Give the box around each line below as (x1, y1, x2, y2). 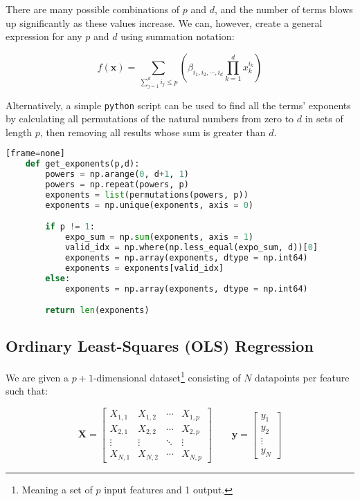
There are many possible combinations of (6, 2, 180, 16)
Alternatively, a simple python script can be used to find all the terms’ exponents (6, 97, 351, 112)
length (6, 124, 33, 139)
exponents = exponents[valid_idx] (64, 263, 224, 273)
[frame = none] (6, 149, 65, 159)
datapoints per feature (255, 370, 350, 384)
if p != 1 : (45, 222, 95, 232)
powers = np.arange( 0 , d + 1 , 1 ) (45, 169, 189, 180)
